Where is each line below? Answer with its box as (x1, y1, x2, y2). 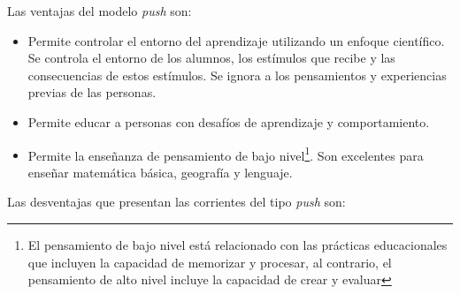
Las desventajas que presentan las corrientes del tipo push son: (7, 192, 346, 211)
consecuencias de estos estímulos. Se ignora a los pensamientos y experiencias (27, 65, 447, 84)
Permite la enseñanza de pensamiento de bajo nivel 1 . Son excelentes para (27, 143, 424, 164)
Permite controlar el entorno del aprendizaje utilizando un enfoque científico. (27, 31, 445, 49)
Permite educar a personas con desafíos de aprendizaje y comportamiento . (27, 112, 430, 131)
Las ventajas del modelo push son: (7, 2, 192, 19)
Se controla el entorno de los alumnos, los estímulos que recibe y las (27, 49, 395, 67)
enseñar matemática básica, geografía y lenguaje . (27, 162, 293, 181)
